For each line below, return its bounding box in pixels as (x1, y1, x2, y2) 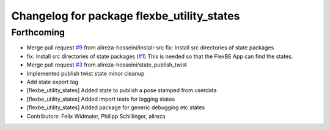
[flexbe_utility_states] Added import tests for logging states (26, 95, 175, 103)
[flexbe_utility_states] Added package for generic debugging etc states (26, 104, 205, 111)
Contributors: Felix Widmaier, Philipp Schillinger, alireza (26, 112, 166, 120)
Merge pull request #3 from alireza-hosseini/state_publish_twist (26, 61, 188, 68)
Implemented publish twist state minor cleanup (26, 70, 145, 77)
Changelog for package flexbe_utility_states (11, 9, 240, 23)
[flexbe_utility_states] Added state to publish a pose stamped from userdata (26, 87, 217, 94)
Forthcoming (11, 27, 65, 38)
